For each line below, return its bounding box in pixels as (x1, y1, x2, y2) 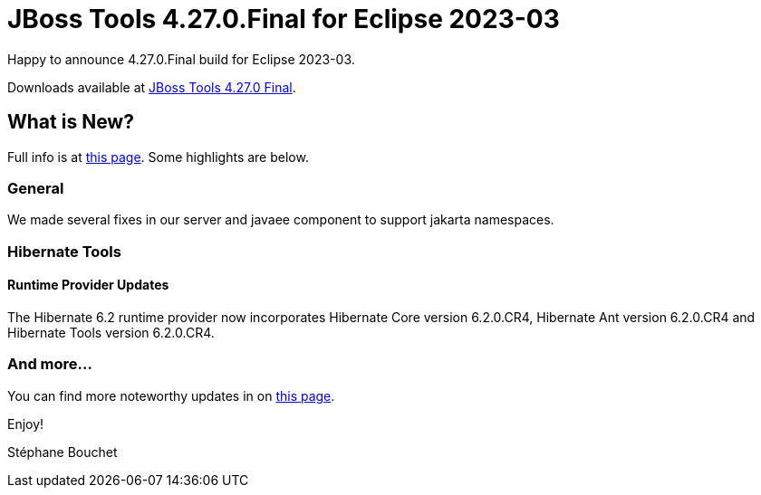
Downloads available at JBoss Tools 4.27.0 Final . (7, 79, 296, 95)
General (7, 178, 64, 197)
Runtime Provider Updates (7, 277, 169, 293)
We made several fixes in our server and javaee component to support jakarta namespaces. (7, 212, 554, 228)
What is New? (7, 110, 134, 134)
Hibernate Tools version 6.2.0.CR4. (7, 324, 215, 340)
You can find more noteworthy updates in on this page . (7, 387, 335, 404)
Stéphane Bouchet (7, 443, 118, 460)
